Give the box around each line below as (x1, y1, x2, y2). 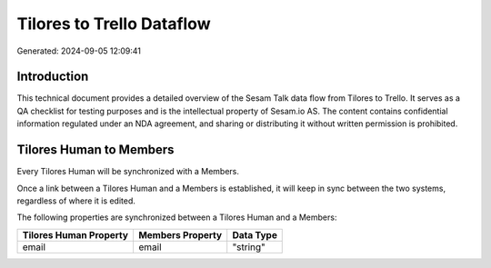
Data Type (232, 228, 277, 241)
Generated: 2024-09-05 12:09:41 (16, 45, 141, 56)
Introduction (16, 69, 89, 84)
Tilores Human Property (22, 228, 129, 241)
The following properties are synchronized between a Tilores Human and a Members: (16, 212, 337, 223)
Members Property (137, 228, 223, 241)
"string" (232, 241, 266, 253)
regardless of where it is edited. (16, 195, 136, 206)
